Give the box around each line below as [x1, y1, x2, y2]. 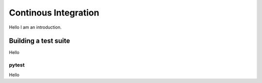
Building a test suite [9, 37, 70, 45]
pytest [9, 62, 25, 68]
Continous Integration [9, 7, 99, 18]
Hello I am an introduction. [9, 24, 62, 30]
